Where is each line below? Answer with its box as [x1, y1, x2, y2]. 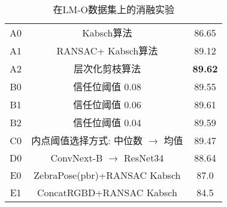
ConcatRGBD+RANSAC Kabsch [37, 185, 177, 199]
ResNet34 [123, 151, 164, 165]
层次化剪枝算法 [73, 62, 141, 75]
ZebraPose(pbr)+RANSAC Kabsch [34, 168, 181, 182]
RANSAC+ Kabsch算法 [56, 44, 158, 57]
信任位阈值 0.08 [73, 80, 141, 93]
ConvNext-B [50, 151, 103, 165]
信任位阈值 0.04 [73, 115, 141, 129]
